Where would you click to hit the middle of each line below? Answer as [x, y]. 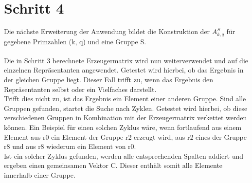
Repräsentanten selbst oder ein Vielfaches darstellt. [80, 89]
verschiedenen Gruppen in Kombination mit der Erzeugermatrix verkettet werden [126, 118]
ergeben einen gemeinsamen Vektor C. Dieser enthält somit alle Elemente [113, 165]
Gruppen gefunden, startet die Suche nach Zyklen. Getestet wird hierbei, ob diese [126, 108]
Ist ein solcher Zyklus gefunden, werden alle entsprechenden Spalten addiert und [124, 156]
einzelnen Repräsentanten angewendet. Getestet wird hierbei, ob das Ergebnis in [124, 70]
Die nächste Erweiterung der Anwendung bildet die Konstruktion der [107, 31]
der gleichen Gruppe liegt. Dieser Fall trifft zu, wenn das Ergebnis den [109, 79]
